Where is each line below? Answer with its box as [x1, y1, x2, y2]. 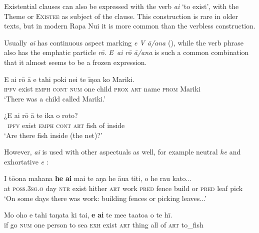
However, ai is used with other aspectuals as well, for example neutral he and [4, 146, 241, 157]
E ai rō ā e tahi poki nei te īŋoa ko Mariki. [4, 73, 134, 84]
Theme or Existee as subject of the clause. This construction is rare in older [4, 10, 238, 21]
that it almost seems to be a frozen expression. [4, 56, 147, 67]
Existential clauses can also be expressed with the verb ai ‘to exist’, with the [4, 1, 239, 11]
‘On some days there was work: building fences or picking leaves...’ [4, 192, 206, 203]
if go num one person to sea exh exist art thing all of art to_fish [4, 219, 203, 229]
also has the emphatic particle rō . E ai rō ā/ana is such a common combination [4, 47, 249, 57]
